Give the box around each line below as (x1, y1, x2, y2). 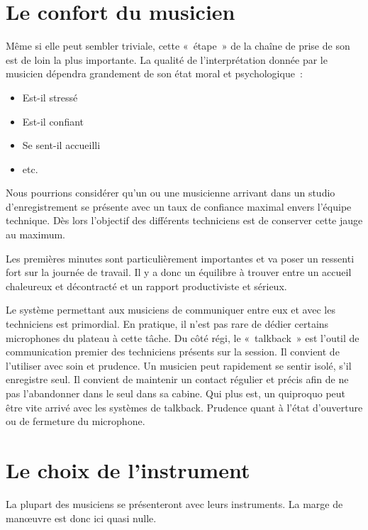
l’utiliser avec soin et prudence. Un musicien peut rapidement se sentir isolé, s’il (6, 358, 352, 372)
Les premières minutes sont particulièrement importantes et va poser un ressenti (6, 250, 355, 265)
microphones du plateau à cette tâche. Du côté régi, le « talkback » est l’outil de (6, 330, 359, 345)
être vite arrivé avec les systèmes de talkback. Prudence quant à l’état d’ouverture (6, 399, 363, 414)
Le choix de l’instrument (6, 455, 250, 484)
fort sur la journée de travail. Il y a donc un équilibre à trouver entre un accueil (6, 265, 352, 280)
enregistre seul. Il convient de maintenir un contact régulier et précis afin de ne (6, 372, 349, 387)
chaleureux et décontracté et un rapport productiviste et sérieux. (6, 278, 287, 293)
